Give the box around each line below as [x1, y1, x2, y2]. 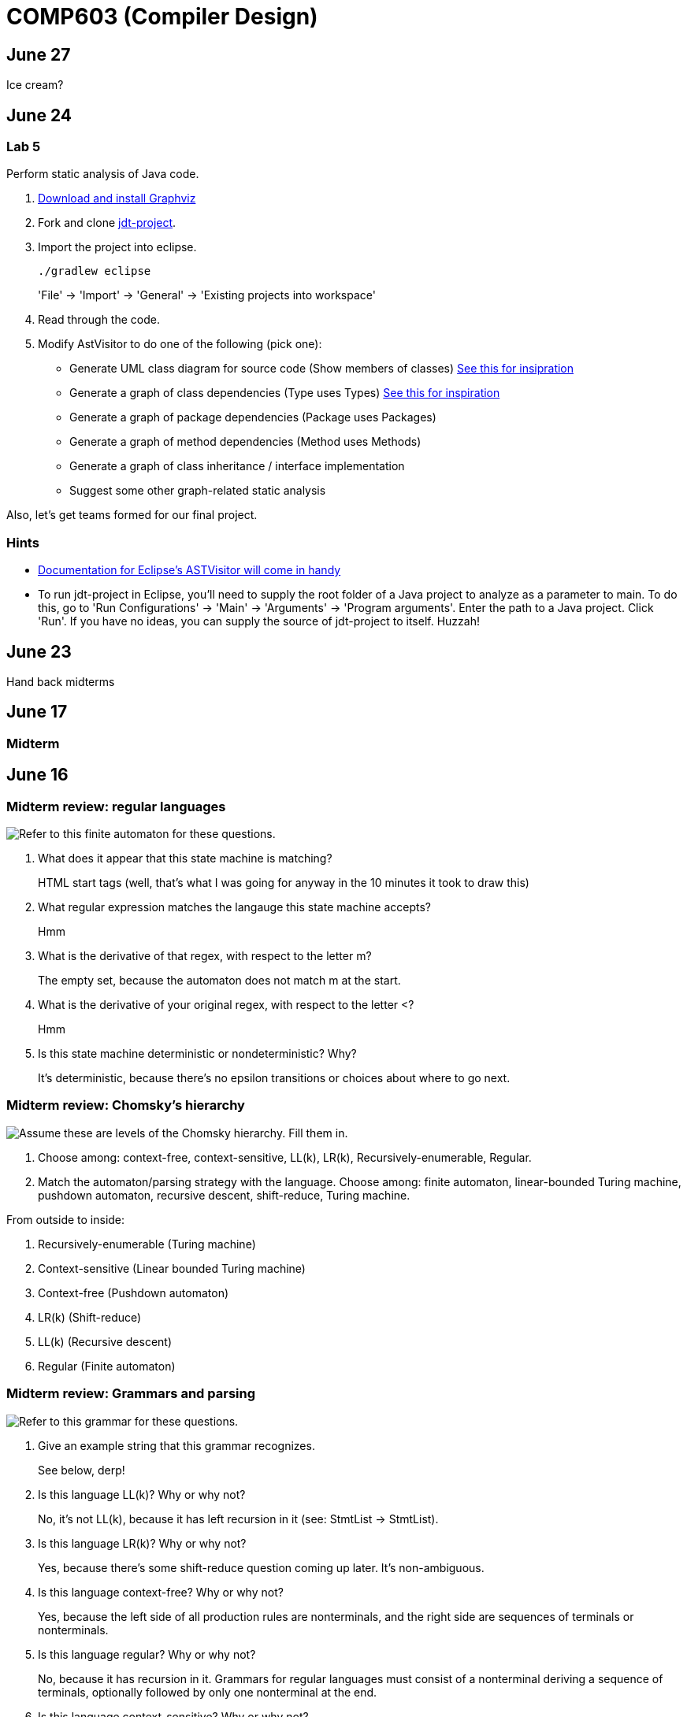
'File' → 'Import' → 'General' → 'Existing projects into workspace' [38, 288, 376, 302]
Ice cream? [6, 78, 64, 92]
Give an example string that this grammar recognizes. [38, 1438, 315, 1452]
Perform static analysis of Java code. [6, 167, 199, 181]
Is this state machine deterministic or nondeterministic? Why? [38, 1047, 357, 1061]
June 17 [6, 702, 68, 722]
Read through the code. [38, 313, 160, 327]
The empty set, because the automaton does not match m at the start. [38, 973, 401, 988]
